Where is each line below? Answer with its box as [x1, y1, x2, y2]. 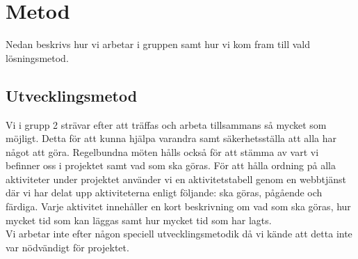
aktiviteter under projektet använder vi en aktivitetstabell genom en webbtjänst [6, 171, 346, 186]
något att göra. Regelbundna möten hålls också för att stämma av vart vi [6, 144, 319, 159]
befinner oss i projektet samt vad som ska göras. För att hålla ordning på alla [6, 158, 336, 173]
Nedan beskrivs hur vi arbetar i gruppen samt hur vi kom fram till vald [6, 37, 311, 52]
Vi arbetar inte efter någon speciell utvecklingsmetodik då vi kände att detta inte [6, 226, 352, 241]
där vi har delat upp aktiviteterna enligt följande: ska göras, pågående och [6, 185, 323, 200]
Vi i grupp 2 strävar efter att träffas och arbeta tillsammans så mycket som [6, 117, 327, 132]
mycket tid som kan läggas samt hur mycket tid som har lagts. [6, 212, 272, 227]
